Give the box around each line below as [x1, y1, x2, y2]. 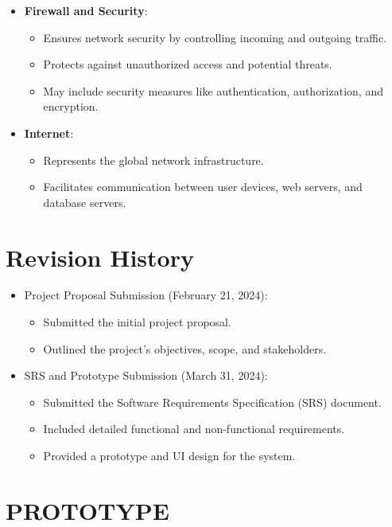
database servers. [43, 193, 126, 210]
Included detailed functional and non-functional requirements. [43, 420, 345, 437]
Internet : [24, 124, 74, 141]
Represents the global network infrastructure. [43, 151, 264, 168]
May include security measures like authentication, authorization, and [43, 82, 383, 99]
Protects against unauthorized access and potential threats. [43, 56, 332, 72]
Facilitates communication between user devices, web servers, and [43, 178, 363, 195]
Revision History [6, 240, 194, 273]
